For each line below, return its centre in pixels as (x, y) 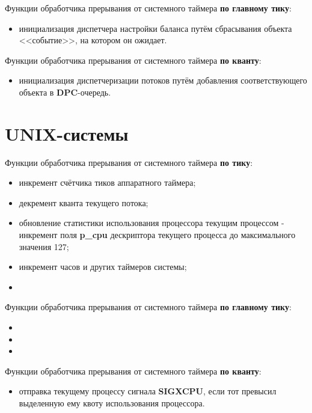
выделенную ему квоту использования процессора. (112, 403)
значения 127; (44, 246)
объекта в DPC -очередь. (65, 92)
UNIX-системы (67, 133)
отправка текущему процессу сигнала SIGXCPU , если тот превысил (148, 391)
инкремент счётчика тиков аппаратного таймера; (107, 182)
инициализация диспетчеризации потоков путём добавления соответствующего (163, 80)
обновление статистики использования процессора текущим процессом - (151, 223)
